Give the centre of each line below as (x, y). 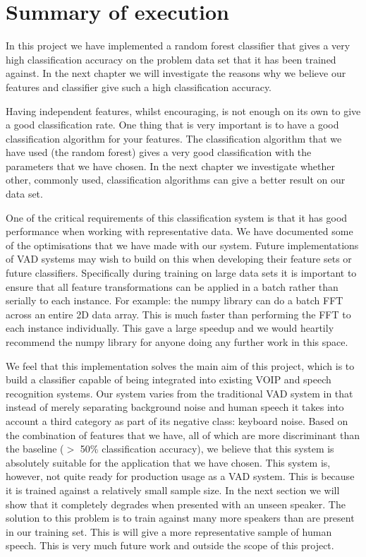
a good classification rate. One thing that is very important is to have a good (172, 125)
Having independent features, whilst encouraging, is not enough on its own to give (183, 110)
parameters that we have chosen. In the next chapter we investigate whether (170, 166)
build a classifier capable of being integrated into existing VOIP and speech (169, 379)
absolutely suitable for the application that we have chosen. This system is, (168, 462)
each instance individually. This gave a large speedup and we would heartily (170, 328)
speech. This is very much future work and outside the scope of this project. (170, 545)
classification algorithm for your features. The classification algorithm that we (174, 138)
